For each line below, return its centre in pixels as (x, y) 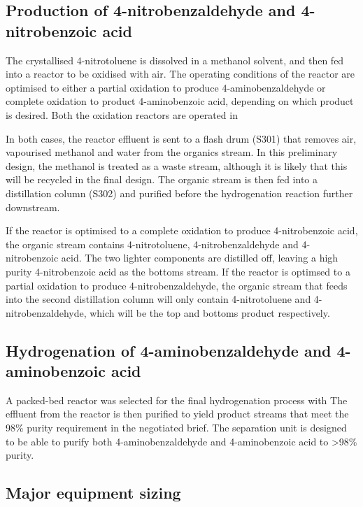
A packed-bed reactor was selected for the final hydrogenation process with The (177, 400)
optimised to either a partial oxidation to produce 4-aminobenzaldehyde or (166, 87)
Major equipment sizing (93, 493)
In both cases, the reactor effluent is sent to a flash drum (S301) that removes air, (181, 138)
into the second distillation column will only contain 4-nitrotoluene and (158, 299)
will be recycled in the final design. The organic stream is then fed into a (162, 179)
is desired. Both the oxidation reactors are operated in (122, 114)
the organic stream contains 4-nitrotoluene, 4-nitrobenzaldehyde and (152, 244)
